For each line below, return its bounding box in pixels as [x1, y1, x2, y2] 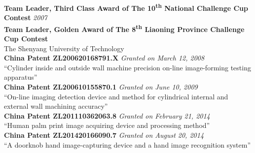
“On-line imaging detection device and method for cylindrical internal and [4, 91, 228, 101]
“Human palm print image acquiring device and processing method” [4, 120, 210, 130]
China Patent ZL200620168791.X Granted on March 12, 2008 [4, 53, 205, 63]
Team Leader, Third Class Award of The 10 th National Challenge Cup [4, 1, 248, 13]
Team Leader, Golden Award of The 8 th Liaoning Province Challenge [4, 22, 245, 34]
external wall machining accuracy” [4, 101, 108, 111]
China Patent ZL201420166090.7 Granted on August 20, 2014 [4, 130, 204, 140]
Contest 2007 [4, 12, 47, 23]
